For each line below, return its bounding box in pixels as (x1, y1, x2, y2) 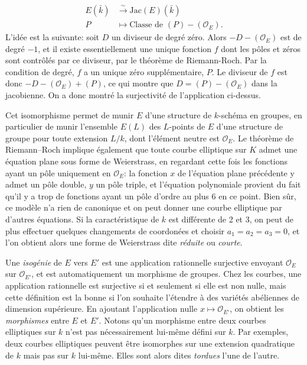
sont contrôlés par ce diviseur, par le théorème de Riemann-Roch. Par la (5, 54, 267, 66)
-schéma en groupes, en (218, 108, 302, 121)
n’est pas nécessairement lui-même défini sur (66, 325, 226, 338)
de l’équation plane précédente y (177, 166, 295, 179)
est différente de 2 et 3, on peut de (168, 212, 294, 225)
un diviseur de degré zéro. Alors (111, 31, 227, 43)
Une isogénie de (5, 256, 62, 268)
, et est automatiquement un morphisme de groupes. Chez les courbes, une (31, 267, 302, 280)
